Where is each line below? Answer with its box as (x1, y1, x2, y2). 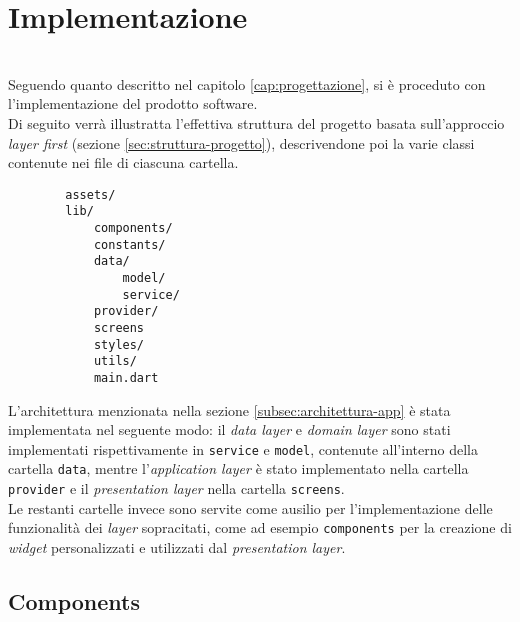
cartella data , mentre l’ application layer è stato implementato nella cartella (8, 458, 469, 479)
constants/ (93, 237, 166, 252)
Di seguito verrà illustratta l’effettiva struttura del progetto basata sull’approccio (8, 112, 505, 133)
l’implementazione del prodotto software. (8, 93, 258, 114)
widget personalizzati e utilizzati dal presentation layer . (8, 536, 346, 557)
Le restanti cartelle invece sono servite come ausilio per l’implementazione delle (8, 497, 493, 518)
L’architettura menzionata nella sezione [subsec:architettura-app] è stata (8, 399, 451, 420)
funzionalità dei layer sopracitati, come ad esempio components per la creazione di (8, 517, 512, 538)
